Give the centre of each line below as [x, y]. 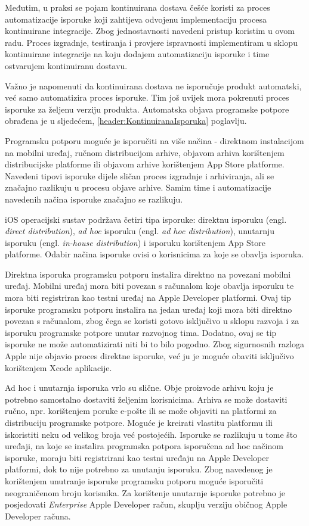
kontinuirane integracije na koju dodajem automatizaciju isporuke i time [137, 54]
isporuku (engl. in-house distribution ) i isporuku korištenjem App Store [135, 242]
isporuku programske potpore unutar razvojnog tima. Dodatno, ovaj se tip [141, 332]
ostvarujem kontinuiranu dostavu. [66, 65]
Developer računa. [38, 516]
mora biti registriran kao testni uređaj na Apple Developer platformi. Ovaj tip [148, 298]
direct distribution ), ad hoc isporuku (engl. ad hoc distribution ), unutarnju [140, 231]
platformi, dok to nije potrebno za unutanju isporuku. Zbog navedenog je [139, 469]
